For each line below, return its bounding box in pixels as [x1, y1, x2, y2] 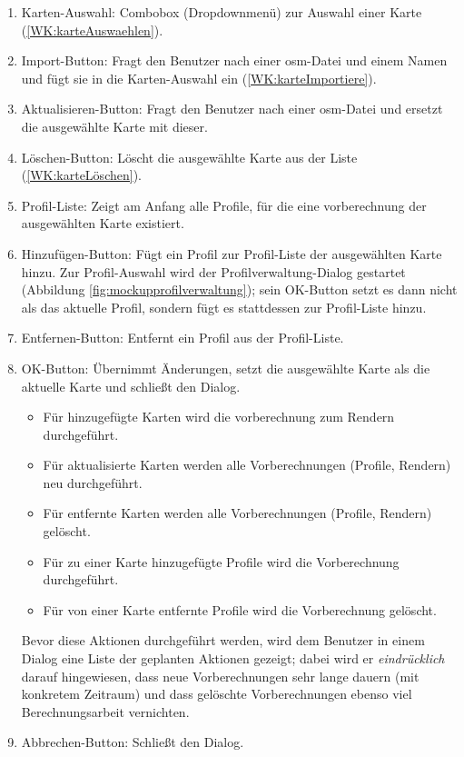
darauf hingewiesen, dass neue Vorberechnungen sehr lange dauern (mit [21, 666, 420, 685]
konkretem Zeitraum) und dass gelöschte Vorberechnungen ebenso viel [21, 684, 412, 703]
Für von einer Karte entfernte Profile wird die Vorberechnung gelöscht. [43, 600, 437, 619]
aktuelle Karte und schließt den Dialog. [21, 376, 241, 395]
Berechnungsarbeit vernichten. [21, 702, 190, 721]
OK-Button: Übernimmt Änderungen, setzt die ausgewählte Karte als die [21, 358, 430, 377]
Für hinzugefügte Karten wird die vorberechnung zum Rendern [43, 407, 395, 426]
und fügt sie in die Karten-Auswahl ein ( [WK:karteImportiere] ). [21, 68, 377, 87]
